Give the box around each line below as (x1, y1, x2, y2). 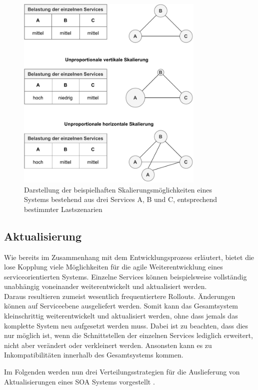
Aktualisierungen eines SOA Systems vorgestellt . (4, 376, 155, 386)
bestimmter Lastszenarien (24, 203, 102, 214)
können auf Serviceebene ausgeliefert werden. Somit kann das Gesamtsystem (4, 300, 238, 311)
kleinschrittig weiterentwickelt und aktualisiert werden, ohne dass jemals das (4, 310, 238, 321)
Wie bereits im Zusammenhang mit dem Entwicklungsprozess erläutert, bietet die (4, 251, 254, 262)
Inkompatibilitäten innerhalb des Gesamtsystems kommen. (4, 349, 183, 360)
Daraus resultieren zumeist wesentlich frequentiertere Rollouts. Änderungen (4, 290, 235, 301)
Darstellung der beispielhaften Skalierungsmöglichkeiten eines (24, 184, 212, 194)
